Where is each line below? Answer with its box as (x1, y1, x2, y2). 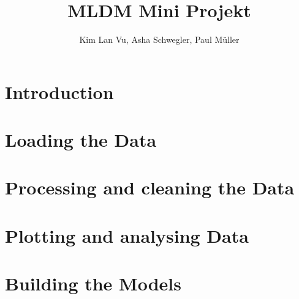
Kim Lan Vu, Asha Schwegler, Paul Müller (79, 33, 240, 46)
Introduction (5, 79, 114, 104)
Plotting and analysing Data (5, 223, 249, 248)
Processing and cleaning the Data (5, 175, 295, 200)
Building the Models (5, 271, 181, 296)
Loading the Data (5, 127, 157, 152)
